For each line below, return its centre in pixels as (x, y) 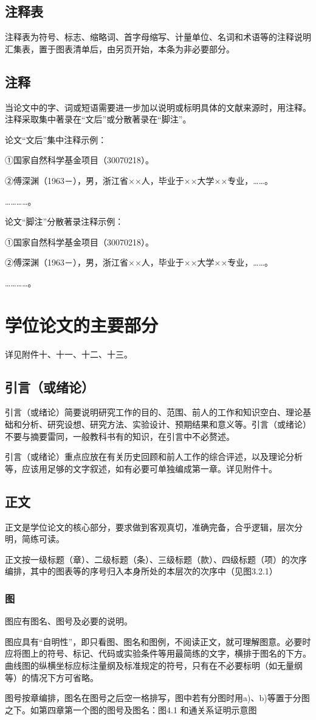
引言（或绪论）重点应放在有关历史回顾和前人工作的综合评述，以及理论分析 (154, 457)
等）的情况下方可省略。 (52, 677)
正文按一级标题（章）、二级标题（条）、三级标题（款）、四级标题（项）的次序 (156, 559)
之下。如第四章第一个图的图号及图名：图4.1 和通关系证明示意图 (131, 709)
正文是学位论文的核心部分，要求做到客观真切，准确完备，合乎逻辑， (141, 527)
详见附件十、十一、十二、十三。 (69, 354)
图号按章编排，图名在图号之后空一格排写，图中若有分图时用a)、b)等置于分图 (157, 698)
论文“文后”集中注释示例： (56, 139)
